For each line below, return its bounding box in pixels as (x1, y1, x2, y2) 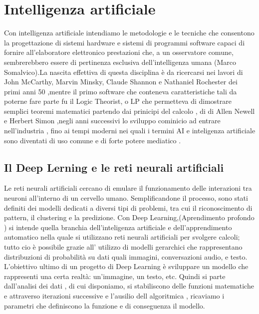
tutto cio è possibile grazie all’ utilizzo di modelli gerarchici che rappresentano (4, 242, 243, 252)
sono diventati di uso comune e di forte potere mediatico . (4, 135, 181, 145)
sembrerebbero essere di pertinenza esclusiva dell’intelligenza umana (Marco (4, 56, 236, 67)
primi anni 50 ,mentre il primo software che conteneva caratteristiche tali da (4, 86, 237, 96)
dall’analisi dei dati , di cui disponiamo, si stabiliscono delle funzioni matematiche (4, 281, 254, 291)
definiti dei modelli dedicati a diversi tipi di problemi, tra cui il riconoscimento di (4, 202, 253, 213)
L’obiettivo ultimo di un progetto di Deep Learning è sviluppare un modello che (4, 261, 249, 272)
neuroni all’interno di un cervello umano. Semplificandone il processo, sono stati (4, 193, 248, 203)
